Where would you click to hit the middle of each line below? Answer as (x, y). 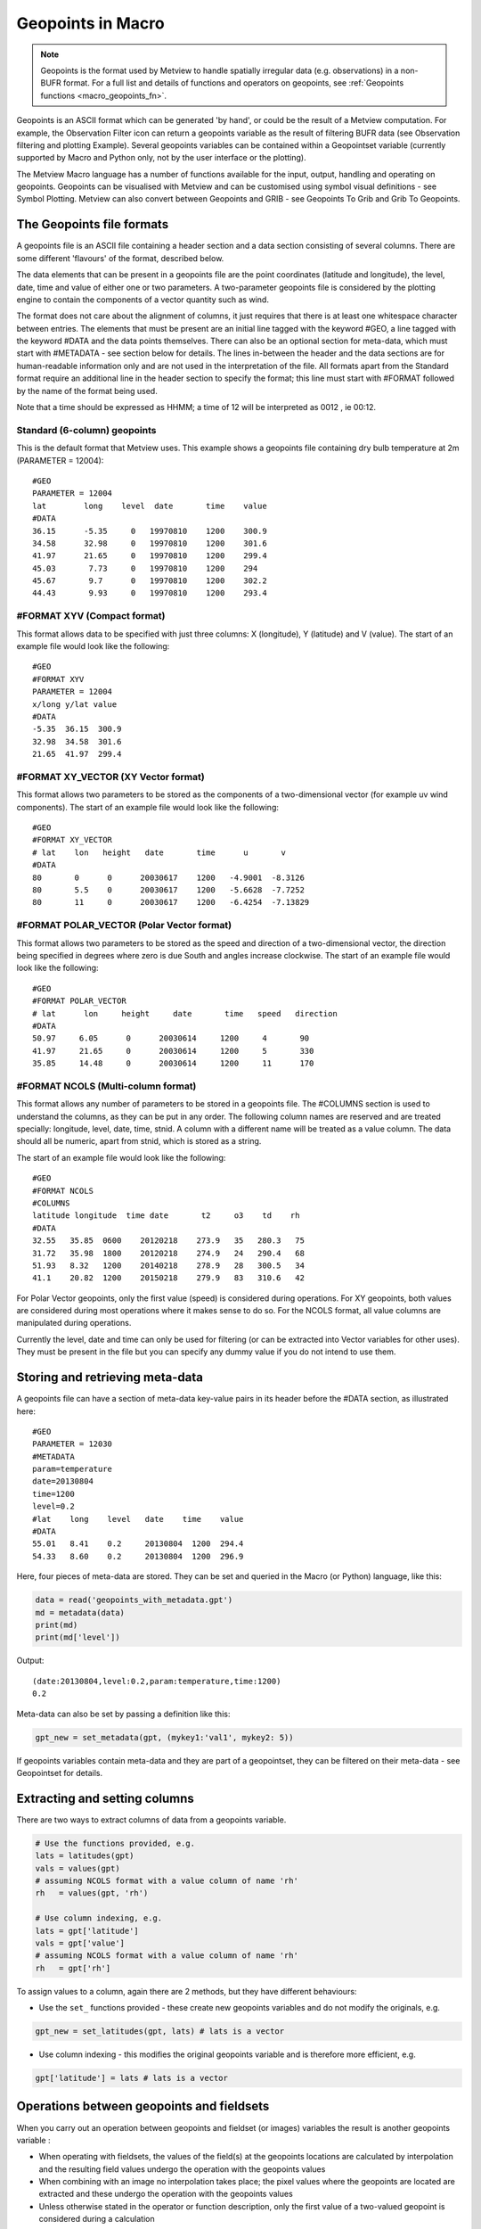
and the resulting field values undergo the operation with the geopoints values (182, 2169)
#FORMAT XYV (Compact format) (91, 616)
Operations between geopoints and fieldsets (143, 2106)
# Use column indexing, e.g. (99, 1918)
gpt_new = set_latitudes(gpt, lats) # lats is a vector (160, 2032)
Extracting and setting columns (106, 1798)
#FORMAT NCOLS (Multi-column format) (106, 1086)
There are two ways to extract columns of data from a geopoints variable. (151, 1820)
